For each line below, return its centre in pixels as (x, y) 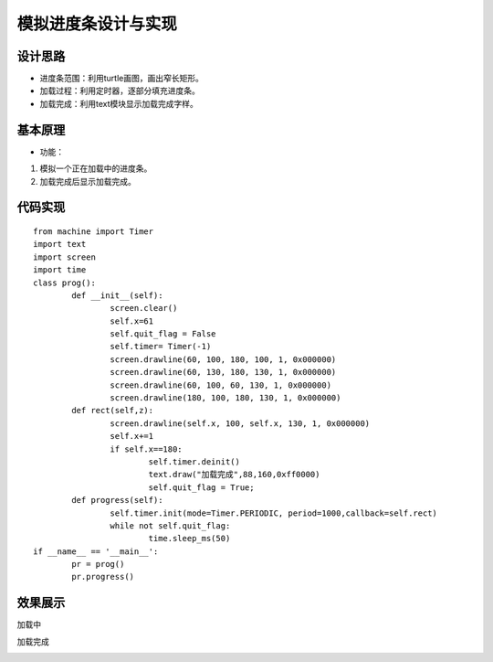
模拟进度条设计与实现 (97, 24)
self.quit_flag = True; (201, 487)
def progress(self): (117, 500)
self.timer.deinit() (194, 461)
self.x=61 (132, 321)
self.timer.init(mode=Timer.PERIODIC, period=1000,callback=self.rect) (274, 513)
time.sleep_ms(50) (189, 539)
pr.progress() (103, 577)
